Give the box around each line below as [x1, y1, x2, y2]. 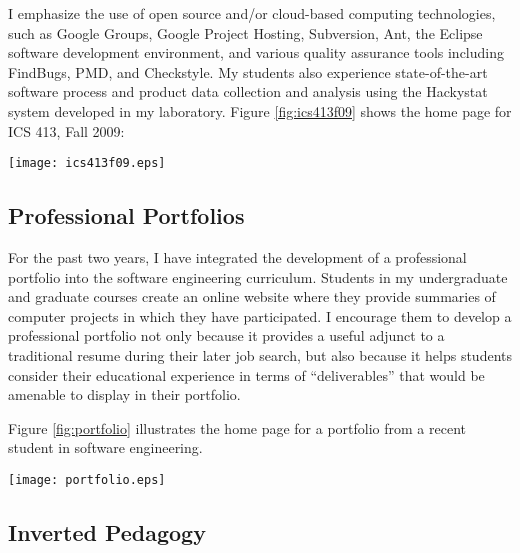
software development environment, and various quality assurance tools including [8, 42, 505, 63]
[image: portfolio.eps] [8, 472, 166, 487]
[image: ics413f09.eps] [8, 156, 166, 171]
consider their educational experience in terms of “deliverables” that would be [8, 364, 485, 385]
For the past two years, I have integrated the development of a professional [8, 247, 467, 268]
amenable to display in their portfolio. [8, 384, 241, 405]
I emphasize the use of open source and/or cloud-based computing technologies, [8, 3, 496, 23]
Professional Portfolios [8, 200, 245, 231]
